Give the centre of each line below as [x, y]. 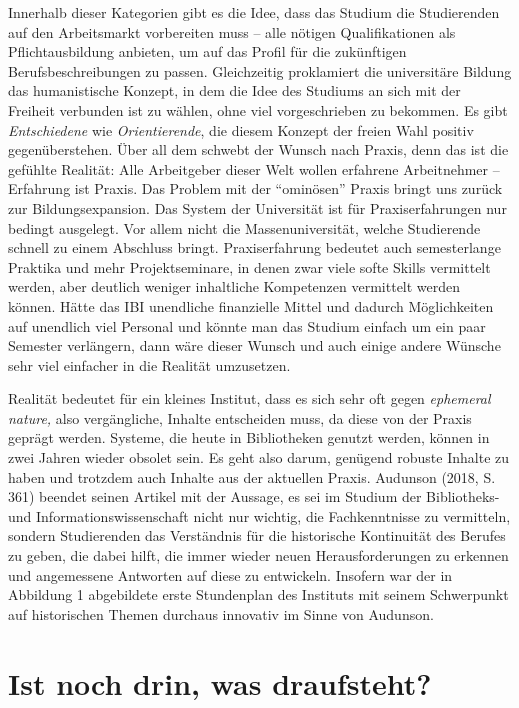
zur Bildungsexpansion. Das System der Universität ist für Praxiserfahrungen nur [257, 207]
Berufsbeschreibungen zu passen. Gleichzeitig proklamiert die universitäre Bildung [260, 70]
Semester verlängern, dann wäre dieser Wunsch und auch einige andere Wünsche [254, 345]
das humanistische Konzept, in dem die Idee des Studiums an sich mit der [234, 90]
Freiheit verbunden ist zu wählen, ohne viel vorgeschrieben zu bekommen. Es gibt [258, 109]
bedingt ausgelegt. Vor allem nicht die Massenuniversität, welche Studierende [244, 227]
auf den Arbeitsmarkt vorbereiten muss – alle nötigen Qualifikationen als [232, 31]
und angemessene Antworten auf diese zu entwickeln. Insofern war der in [230, 574]
